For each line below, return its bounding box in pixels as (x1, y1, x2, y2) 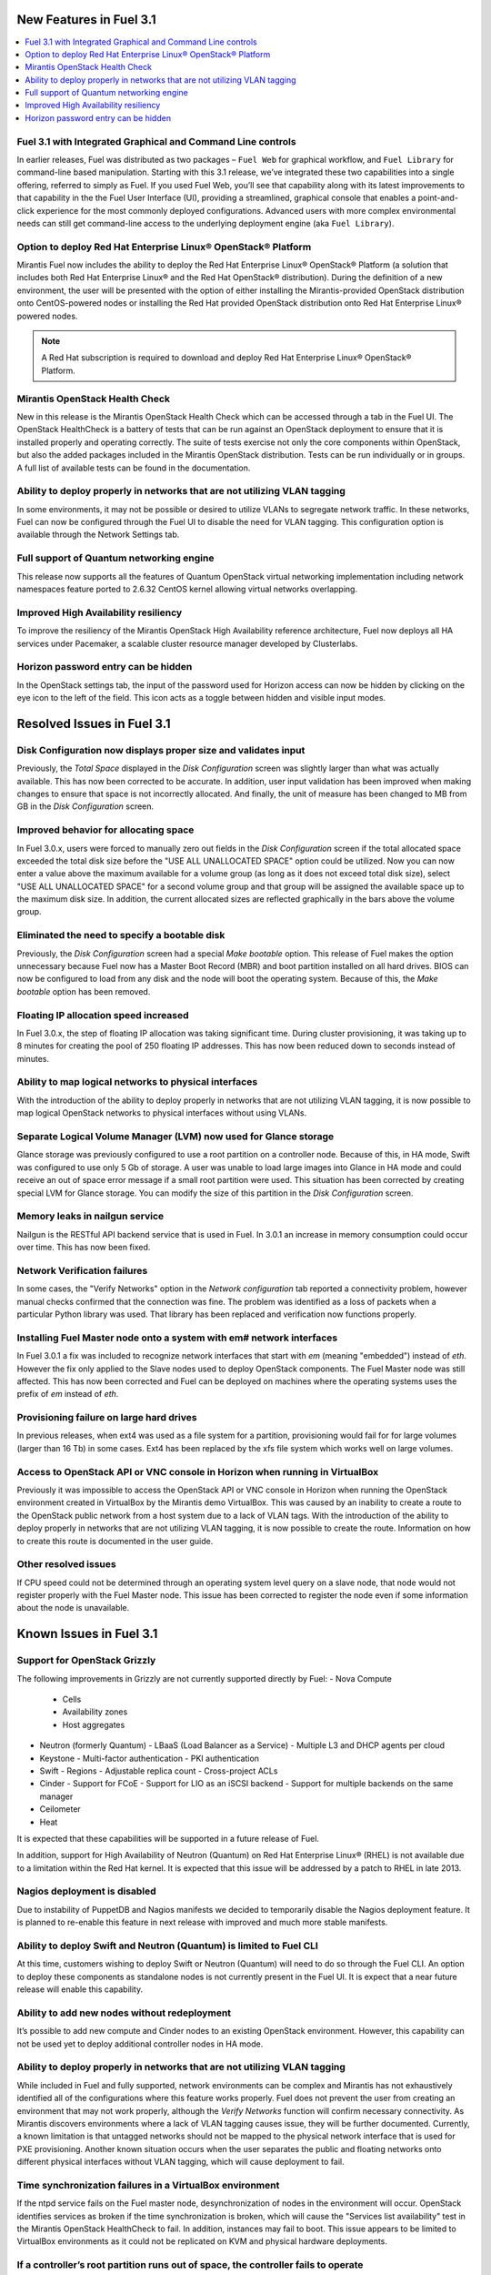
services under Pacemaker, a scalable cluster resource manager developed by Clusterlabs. (16, 638, 358, 649)
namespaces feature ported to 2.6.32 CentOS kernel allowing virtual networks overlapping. (16, 583, 358, 594)
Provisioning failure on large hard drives (16, 1411, 197, 1424)
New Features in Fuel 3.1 (16, 12, 156, 27)
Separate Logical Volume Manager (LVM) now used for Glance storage (16, 1130, 335, 1142)
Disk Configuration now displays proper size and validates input (16, 743, 306, 756)
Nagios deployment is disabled (16, 1885, 156, 1897)
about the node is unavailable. (16, 1603, 130, 1613)
